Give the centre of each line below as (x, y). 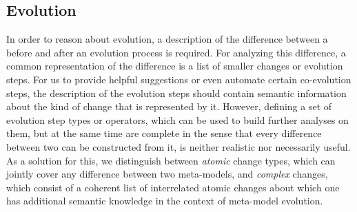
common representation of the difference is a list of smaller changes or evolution (175, 66)
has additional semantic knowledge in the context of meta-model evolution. (165, 201)
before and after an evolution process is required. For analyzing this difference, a (176, 52)
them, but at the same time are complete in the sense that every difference (164, 133)
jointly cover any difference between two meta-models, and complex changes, (167, 174)
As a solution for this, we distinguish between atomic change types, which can (171, 160)
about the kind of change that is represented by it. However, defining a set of (169, 106)
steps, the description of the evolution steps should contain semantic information (176, 93)
